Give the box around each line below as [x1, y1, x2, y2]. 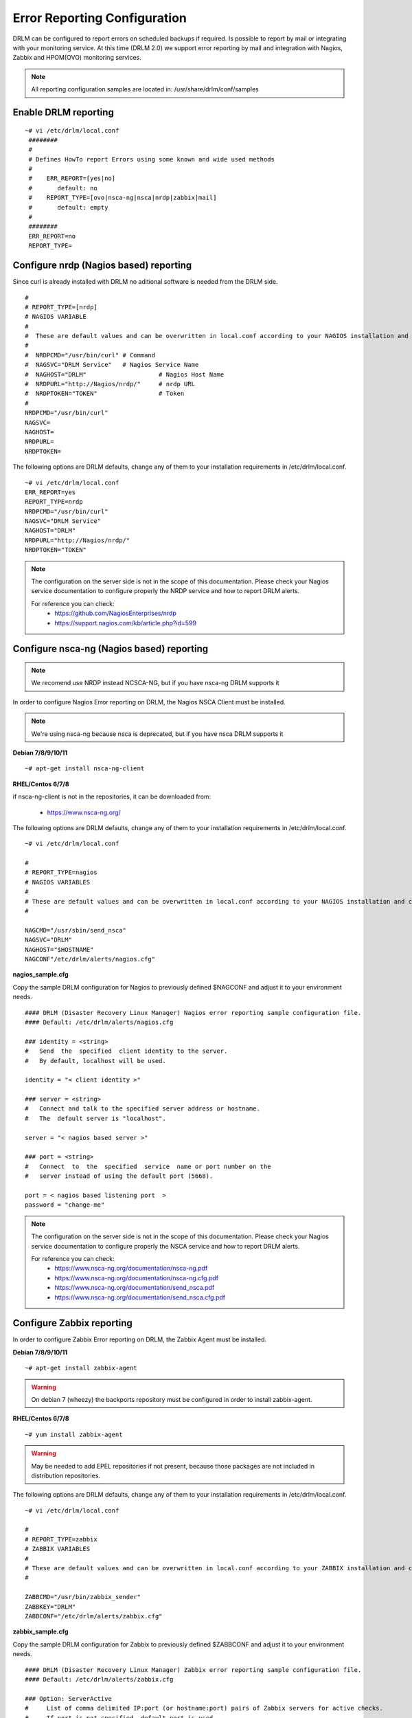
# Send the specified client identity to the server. [25, 1047, 228, 1055]
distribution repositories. [31, 1471, 101, 1480]
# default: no [28, 184, 98, 192]
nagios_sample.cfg [12, 970, 69, 979]
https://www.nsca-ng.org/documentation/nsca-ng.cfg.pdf [54, 1273, 219, 1282]
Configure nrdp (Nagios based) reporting [12, 260, 192, 271]
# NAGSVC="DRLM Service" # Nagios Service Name [25, 361, 199, 369]
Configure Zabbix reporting [12, 1317, 133, 1329]
